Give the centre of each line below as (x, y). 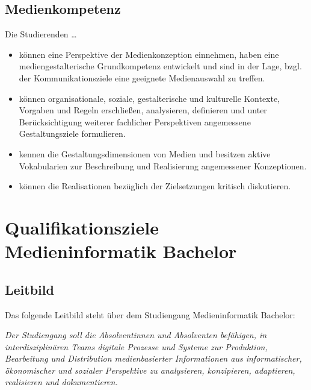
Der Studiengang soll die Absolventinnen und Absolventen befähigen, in (136, 335)
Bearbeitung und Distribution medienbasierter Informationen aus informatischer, (153, 358)
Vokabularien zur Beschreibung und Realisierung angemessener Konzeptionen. (163, 165)
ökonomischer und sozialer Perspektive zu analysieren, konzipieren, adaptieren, (150, 370)
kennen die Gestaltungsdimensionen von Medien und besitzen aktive (145, 153)
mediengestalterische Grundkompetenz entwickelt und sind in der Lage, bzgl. (160, 66)
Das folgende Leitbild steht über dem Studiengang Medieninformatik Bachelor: (150, 314)
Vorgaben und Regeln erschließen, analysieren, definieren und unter (143, 110)
